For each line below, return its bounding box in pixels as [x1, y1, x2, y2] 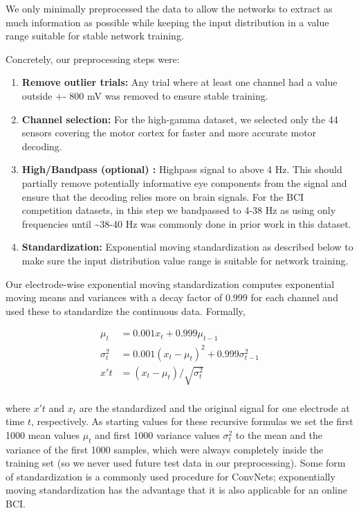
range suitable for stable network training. [6, 28, 184, 43]
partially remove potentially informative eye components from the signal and [21, 175, 347, 190]
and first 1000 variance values [95, 427, 220, 442]
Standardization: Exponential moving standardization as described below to [21, 240, 353, 254]
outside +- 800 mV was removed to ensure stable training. [21, 88, 268, 102]
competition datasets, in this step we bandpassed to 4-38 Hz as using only [21, 203, 336, 217]
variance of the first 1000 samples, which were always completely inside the [6, 442, 324, 456]
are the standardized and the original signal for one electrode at [79, 400, 350, 415]
